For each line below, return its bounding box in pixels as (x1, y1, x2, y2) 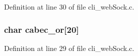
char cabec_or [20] (4, 23, 79, 35)
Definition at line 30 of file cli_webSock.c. (4, 2, 134, 12)
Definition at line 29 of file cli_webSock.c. (4, 42, 134, 53)
